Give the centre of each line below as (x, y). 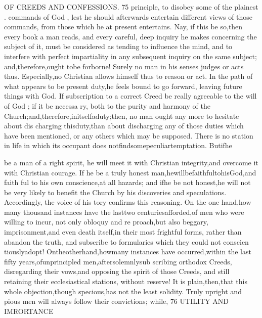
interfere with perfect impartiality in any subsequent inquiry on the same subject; (130, 56)
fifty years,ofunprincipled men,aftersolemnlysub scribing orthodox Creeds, (118, 261)
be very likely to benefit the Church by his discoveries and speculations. (115, 192)
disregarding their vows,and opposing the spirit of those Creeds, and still (117, 271)
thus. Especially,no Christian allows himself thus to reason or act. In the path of (128, 76)
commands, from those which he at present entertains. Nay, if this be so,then (123, 27)
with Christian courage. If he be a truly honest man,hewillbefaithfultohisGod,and (130, 172)
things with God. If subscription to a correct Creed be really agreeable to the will (130, 96)
